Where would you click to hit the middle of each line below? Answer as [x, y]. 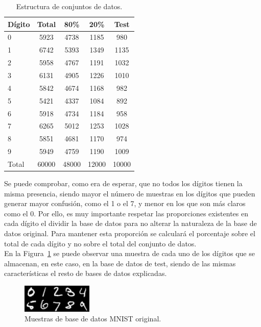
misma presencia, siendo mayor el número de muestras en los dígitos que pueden [130, 193]
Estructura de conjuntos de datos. [69, 6]
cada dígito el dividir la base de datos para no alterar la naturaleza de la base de [130, 223]
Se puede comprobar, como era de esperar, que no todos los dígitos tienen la [123, 183]
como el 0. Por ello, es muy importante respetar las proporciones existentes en [126, 213]
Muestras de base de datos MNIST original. [93, 319]
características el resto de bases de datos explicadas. [86, 273]
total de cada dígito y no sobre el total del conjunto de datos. [100, 243]
